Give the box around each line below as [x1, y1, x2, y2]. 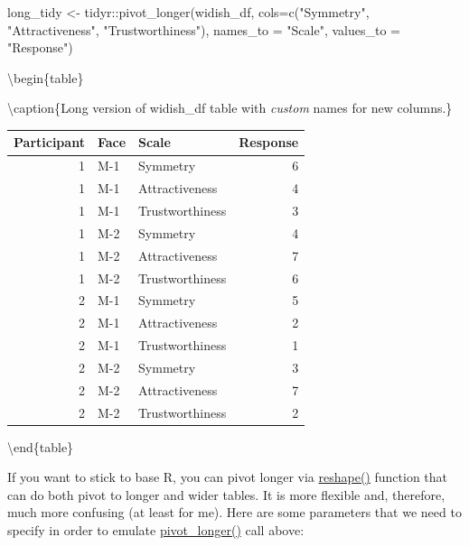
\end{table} [7, 437, 74, 456]
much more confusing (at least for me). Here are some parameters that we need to [7, 503, 462, 522]
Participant [14, 133, 85, 152]
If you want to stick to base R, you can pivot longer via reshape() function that [7, 467, 448, 486]
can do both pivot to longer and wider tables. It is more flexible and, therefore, [7, 485, 446, 504]
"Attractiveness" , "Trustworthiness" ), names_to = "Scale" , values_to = [7, 20, 400, 39]
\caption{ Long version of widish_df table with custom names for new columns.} [7, 98, 453, 117]
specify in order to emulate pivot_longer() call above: [7, 521, 305, 540]
